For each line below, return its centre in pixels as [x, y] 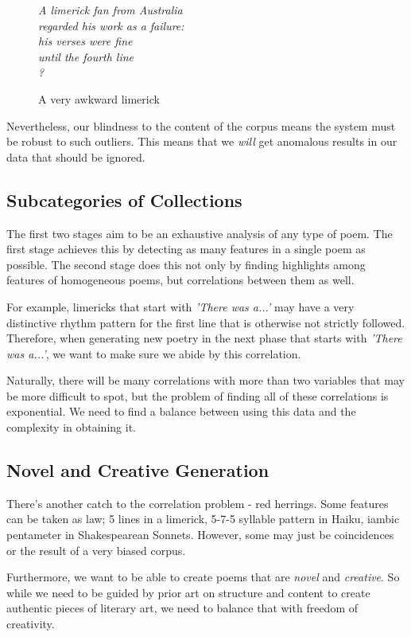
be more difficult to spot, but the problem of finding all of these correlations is [198, 395]
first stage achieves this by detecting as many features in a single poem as [186, 249]
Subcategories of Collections [124, 199]
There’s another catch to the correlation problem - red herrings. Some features [198, 503]
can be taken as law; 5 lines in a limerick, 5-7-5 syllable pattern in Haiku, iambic [203, 519]
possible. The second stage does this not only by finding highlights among [186, 264]
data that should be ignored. [76, 156]
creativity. [31, 624]
